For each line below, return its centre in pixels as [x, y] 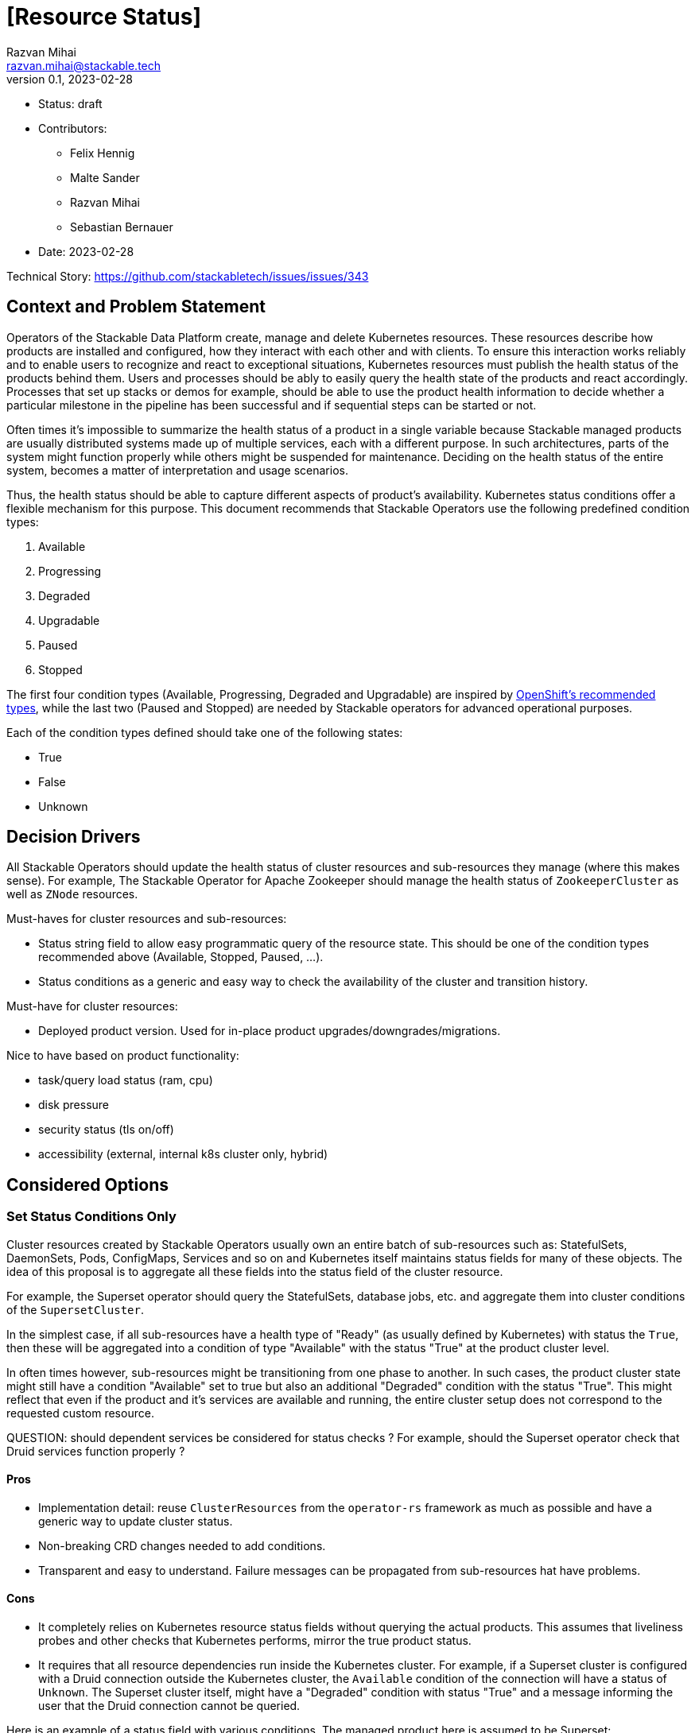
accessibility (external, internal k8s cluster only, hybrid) [183, 1154]
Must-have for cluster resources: [92, 1006]
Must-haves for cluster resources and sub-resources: [147, 919]
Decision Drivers [74, 837]
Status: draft [70, 103]
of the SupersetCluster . [75, 1309]
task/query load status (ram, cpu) [126, 1080]
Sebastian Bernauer [122, 227]
